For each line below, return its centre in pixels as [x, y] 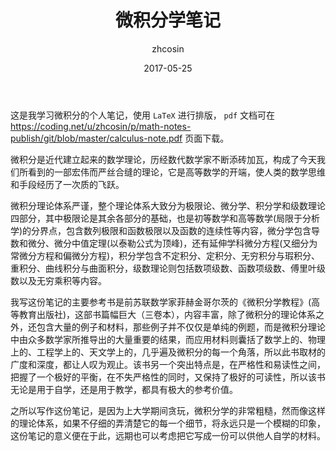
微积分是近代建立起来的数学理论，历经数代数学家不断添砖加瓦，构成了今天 [163, 159]
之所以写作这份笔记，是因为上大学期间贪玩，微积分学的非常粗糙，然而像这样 [168, 410]
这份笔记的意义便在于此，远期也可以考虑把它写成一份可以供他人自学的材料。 [168, 435]
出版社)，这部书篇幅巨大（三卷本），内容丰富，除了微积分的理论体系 [176, 314]
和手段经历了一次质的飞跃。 [67, 184]
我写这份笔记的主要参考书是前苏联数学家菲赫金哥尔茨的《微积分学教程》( [161, 302]
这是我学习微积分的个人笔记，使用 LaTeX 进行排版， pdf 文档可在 [143, 115]
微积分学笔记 [167, 20]
